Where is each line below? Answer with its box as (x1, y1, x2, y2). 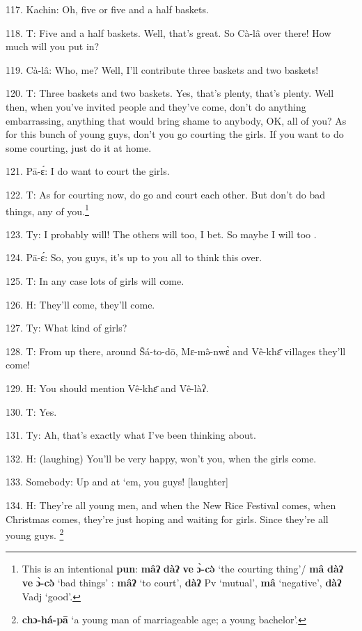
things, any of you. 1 (6, 201, 89, 218)
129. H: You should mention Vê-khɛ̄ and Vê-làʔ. (6, 380, 209, 395)
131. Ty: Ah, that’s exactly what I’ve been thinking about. (6, 428, 256, 442)
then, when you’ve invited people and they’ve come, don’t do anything (6, 99, 306, 114)
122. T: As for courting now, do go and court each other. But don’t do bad (6, 187, 325, 201)
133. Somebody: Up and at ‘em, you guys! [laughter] (6, 474, 228, 489)
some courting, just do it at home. (6, 140, 152, 155)
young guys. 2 (6, 526, 64, 542)
